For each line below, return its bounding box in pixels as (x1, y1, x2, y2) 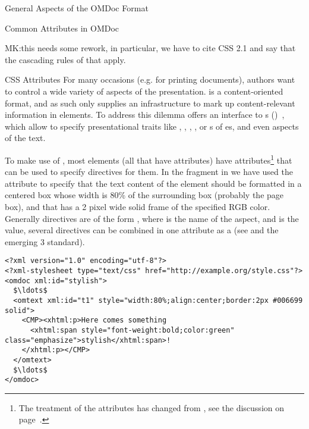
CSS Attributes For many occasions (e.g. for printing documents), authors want (5, 73, 295, 86)
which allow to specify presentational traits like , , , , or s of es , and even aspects (5, 120, 299, 132)
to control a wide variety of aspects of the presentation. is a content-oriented (5, 84, 283, 97)
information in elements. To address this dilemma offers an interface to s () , (5, 108, 285, 121)
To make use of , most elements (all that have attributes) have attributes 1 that (5, 152, 292, 166)
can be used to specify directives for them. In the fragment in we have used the (5, 165, 293, 178)
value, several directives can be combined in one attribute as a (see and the (5, 224, 279, 236)
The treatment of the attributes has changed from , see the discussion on (18, 401, 285, 414)
